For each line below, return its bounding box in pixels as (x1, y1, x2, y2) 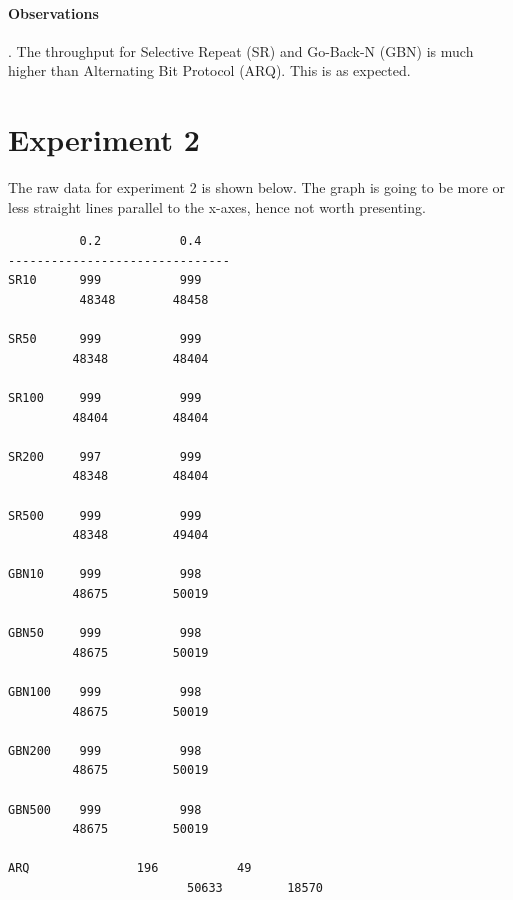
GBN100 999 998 (8, 684, 202, 699)
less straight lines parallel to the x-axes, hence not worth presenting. (8, 196, 426, 217)
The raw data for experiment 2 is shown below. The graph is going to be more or (8, 177, 506, 198)
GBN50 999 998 (8, 626, 202, 641)
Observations (8, 2, 99, 23)
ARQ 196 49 (8, 861, 252, 876)
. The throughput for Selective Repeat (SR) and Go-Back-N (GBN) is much (8, 40, 474, 61)
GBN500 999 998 (8, 802, 202, 817)
